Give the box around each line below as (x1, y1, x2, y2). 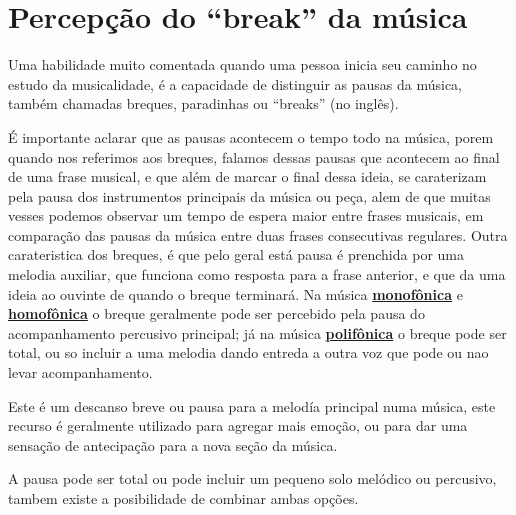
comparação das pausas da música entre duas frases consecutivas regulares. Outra (8, 224, 508, 245)
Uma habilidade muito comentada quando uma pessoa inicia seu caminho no (8, 54, 477, 75)
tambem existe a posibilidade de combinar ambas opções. (8, 488, 359, 508)
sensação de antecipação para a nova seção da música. (8, 434, 338, 455)
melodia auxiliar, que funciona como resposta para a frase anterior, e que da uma (8, 264, 506, 285)
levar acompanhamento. (8, 362, 153, 383)
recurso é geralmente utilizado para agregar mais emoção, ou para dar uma (8, 415, 468, 436)
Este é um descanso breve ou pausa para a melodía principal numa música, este (8, 395, 496, 416)
